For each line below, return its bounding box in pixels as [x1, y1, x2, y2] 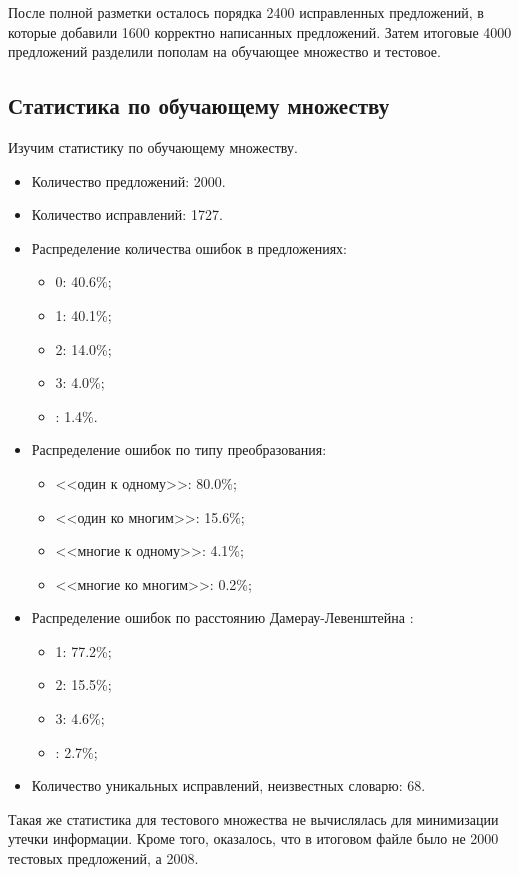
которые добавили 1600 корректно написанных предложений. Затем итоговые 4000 [8, 21, 512, 42]
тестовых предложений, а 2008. [8, 848, 199, 869]
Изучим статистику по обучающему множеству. [8, 136, 298, 157]
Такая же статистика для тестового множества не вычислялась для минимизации [8, 808, 499, 829]
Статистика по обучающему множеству [8, 90, 390, 121]
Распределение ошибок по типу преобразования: [31, 439, 327, 460]
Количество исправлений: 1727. [31, 204, 223, 225]
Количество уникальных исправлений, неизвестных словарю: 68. [31, 775, 426, 796]
